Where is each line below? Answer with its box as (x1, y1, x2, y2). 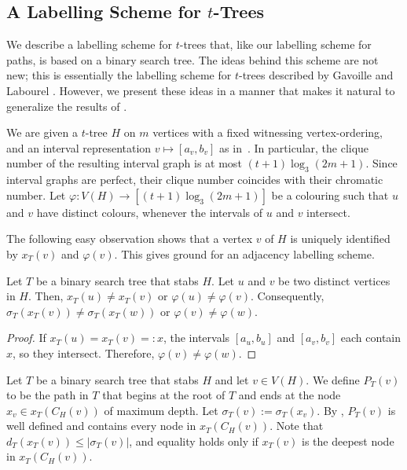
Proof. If (6, 329, 46, 346)
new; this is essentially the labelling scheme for (6, 67, 232, 83)
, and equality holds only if (129, 432, 258, 449)
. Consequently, (250, 288, 324, 304)
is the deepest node (302, 432, 394, 449)
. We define (306, 371, 360, 387)
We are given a (6, 124, 79, 141)
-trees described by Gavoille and (238, 67, 394, 83)
